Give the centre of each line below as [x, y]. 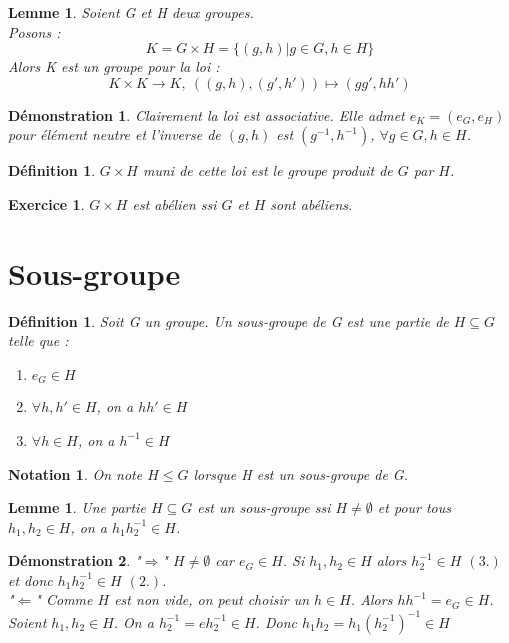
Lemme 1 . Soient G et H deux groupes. [131, 12]
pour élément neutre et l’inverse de [114, 134]
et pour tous [414, 507]
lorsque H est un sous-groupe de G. [301, 473]
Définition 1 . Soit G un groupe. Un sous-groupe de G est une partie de [228, 320]
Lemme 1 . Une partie [77, 507]
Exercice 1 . [46, 203]
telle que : [38, 340]
